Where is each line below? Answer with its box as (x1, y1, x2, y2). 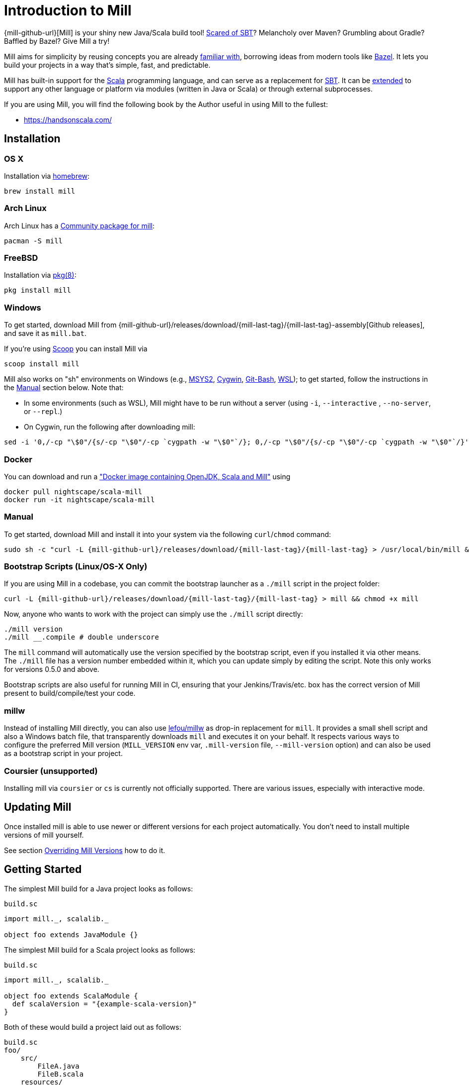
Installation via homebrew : (4, 171, 90, 180)
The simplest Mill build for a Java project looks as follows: (4, 884, 193, 893)
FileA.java (37, 1062, 79, 1070)
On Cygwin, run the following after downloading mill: (24, 423, 195, 432)
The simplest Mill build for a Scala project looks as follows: (4, 945, 196, 954)
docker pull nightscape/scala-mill (4, 487, 143, 496)
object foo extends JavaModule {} (4, 930, 138, 939)
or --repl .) (24, 407, 63, 416)
